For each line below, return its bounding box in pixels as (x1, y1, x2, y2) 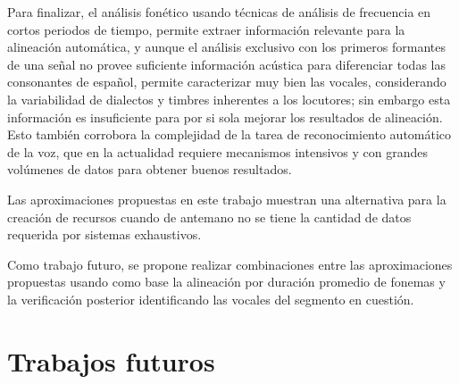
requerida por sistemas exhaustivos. (7, 225, 202, 244)
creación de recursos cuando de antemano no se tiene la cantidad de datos (7, 207, 412, 226)
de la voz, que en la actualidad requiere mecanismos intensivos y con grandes (7, 142, 429, 161)
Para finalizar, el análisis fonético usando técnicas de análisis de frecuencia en (7, 3, 431, 21)
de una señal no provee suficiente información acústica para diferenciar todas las (7, 54, 446, 73)
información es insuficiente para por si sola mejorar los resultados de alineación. (7, 107, 443, 126)
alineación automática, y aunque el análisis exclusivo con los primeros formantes (7, 38, 446, 56)
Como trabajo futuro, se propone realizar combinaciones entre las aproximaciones (7, 255, 453, 273)
